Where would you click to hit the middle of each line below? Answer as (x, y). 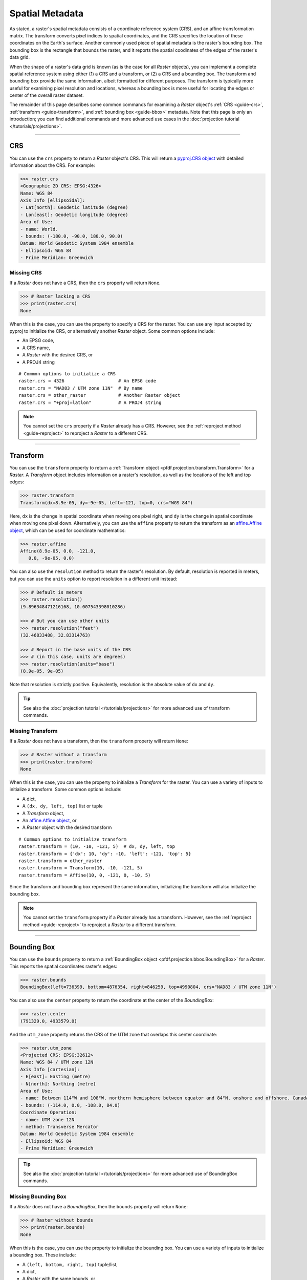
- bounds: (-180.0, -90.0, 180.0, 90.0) (71, 236)
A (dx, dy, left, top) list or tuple (62, 806)
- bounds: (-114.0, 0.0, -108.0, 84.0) (70, 1105)
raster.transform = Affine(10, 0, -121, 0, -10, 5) (85, 875)
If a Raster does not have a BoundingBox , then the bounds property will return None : (98, 1207)
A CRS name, (36, 348)
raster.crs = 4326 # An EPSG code (87, 381)
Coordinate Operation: (49, 1113)
